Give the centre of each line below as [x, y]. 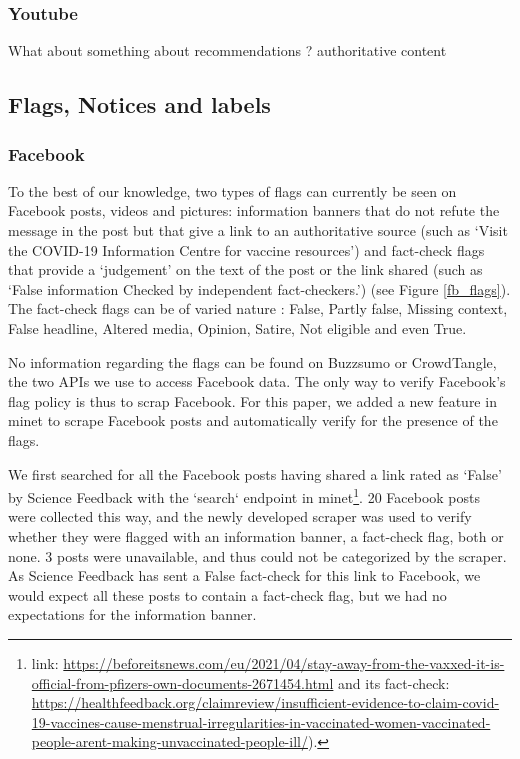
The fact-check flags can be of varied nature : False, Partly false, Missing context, [258, 308]
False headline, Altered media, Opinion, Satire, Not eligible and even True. [237, 327]
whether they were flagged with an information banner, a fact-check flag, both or [256, 535]
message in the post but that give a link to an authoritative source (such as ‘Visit [258, 230]
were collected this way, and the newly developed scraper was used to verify [240, 516]
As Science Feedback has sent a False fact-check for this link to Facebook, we [244, 575]
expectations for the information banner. [132, 614]
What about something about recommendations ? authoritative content [227, 50]
